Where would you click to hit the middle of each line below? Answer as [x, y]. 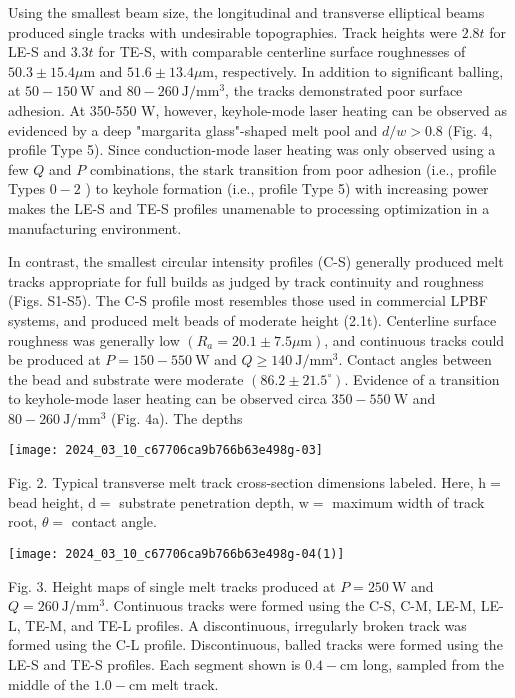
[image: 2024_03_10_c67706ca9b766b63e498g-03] [165, 450]
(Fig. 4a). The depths [177, 417]
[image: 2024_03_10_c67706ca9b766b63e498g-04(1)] [176, 553]
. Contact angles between [415, 359]
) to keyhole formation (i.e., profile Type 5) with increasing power [287, 188]
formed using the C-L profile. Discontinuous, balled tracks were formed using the [255, 644]
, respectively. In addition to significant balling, [359, 70]
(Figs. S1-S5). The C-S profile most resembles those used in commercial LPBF [248, 300]
